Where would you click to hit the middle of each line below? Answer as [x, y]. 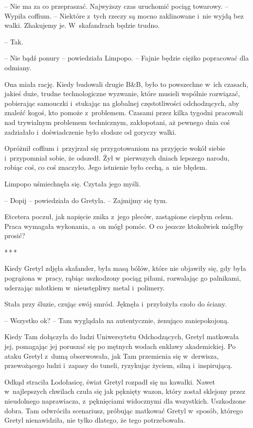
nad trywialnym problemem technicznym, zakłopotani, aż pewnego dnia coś [117, 122]
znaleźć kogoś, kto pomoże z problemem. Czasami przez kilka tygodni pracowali [124, 112]
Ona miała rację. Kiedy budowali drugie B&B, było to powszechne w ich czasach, [126, 84]
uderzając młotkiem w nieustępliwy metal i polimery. [85, 287]
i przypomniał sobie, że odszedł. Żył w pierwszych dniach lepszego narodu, [117, 157]
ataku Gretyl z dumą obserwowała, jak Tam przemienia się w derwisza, [112, 356]
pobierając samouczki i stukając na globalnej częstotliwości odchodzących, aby [122, 103]
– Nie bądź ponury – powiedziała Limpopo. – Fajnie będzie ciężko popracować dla [127, 58]
